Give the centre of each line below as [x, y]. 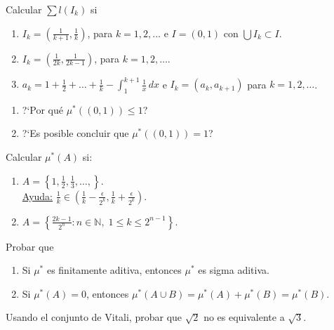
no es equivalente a [244, 317]
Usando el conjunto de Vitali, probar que [94, 317]
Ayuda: [37, 196]
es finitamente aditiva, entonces [114, 270]
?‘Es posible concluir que [75, 133]
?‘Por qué [42, 109]
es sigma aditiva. [234, 270]
